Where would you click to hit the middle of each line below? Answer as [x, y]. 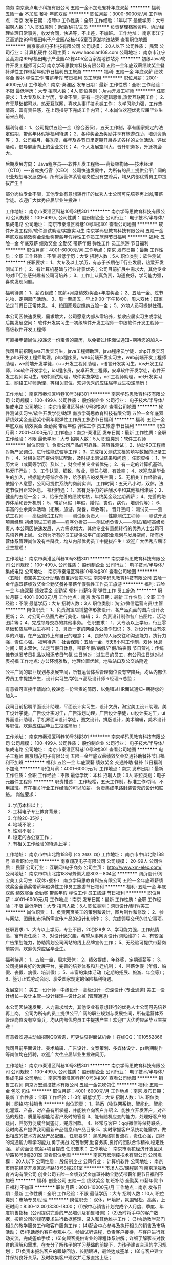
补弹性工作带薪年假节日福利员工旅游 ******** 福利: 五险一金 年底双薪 [79, 72]
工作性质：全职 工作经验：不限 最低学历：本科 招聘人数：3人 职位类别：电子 [85, 775]
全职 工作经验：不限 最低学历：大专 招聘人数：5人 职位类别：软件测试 [88, 256]
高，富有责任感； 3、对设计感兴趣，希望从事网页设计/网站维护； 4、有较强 [84, 936]
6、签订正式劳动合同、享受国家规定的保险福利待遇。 [61, 979]
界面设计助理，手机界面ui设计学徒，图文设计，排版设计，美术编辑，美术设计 [86, 719]
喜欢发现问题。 [21, 282]
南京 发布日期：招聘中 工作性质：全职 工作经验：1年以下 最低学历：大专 [89, 20]
